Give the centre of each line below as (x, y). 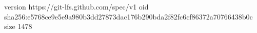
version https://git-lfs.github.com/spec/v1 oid (76, 6)
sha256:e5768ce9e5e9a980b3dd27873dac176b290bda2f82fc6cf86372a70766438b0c (128, 16)
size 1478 (18, 26)
